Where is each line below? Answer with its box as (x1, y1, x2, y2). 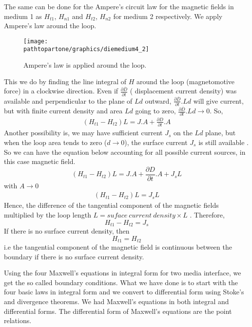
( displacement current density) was (130, 86, 237, 96)
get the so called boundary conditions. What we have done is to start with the (4, 277, 238, 287)
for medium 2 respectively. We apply (113, 11, 223, 21)
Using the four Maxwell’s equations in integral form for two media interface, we (4, 268, 241, 278)
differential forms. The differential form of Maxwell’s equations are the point (4, 306, 232, 316)
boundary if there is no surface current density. (4, 251, 144, 261)
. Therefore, (190, 209, 225, 219)
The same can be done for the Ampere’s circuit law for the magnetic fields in (4, 1, 234, 11)
